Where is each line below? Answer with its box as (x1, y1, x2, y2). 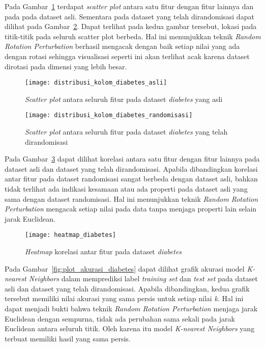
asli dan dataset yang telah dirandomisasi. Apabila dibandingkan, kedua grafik (5, 283, 250, 293)
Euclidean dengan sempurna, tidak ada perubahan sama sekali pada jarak (5, 313, 235, 324)
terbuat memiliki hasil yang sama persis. (5, 333, 131, 343)
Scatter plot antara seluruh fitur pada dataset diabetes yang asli (25, 93, 223, 104)
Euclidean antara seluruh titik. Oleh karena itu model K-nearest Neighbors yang (5, 323, 255, 334)
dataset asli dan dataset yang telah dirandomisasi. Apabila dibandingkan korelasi (5, 163, 258, 174)
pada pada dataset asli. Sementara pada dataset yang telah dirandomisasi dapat (5, 11, 254, 21)
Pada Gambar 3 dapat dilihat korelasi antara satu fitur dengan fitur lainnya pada (5, 153, 260, 164)
